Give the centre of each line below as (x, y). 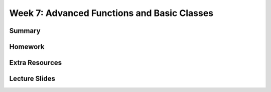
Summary (25, 31)
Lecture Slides (32, 79)
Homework (27, 47)
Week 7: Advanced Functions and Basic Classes (111, 13)
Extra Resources (36, 63)
